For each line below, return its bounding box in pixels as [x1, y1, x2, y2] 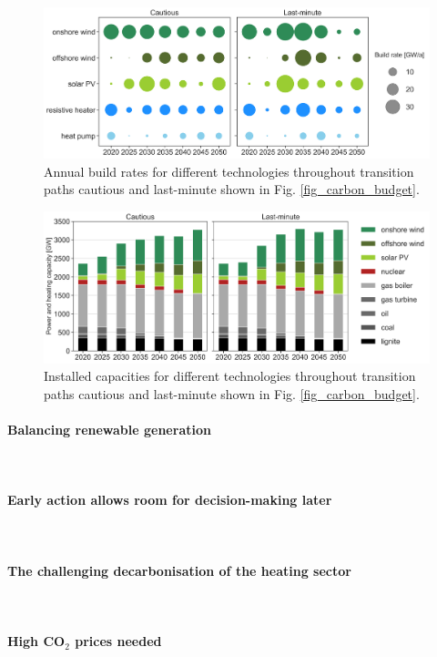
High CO [7, 631, 66, 651]
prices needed [75, 631, 162, 651]
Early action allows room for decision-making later [7, 490, 332, 509]
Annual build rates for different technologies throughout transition [44, 161, 414, 180]
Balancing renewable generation [7, 419, 211, 438]
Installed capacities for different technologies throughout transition [44, 366, 416, 385]
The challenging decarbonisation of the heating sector [7, 560, 351, 580]
